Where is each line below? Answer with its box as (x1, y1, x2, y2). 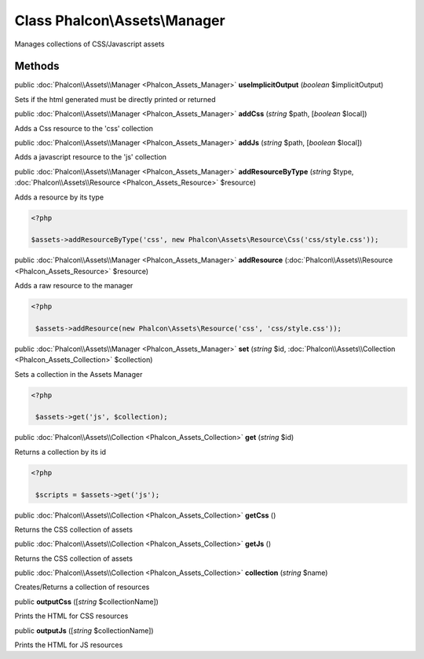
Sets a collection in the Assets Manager (14, 369, 143, 379)
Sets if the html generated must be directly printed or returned (14, 94, 216, 104)
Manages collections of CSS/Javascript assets (14, 39, 165, 49)
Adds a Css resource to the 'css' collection (14, 123, 153, 133)
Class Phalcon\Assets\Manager (14, 12, 225, 29)
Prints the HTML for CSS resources (14, 611, 129, 621)
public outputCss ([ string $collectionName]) (14, 597, 159, 606)
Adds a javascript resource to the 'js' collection (14, 152, 167, 162)
